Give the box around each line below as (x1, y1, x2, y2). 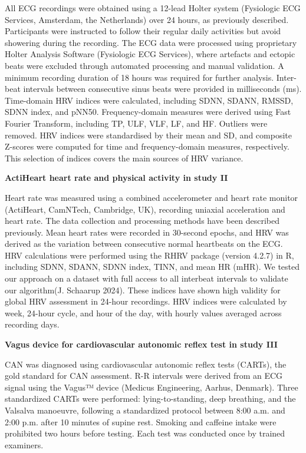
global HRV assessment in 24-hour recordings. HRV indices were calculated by (5, 295, 287, 307)
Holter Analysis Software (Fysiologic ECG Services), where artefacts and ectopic (5, 48, 295, 60)
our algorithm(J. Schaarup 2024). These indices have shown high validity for (5, 283, 281, 296)
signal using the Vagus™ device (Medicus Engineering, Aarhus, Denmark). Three (5, 381, 298, 393)
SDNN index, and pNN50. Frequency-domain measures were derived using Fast (5, 105, 291, 118)
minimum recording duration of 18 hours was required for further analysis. (5, 71, 274, 83)
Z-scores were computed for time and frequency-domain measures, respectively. (5, 140, 289, 153)
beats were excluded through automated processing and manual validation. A (5, 59, 284, 71)
